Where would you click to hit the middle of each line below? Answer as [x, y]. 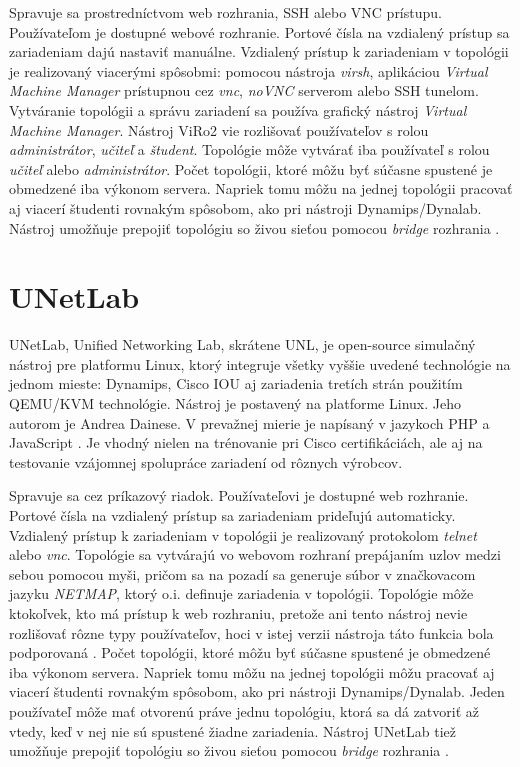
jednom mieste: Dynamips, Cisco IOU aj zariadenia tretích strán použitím [236, 383]
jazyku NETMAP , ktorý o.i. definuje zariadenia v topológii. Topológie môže [241, 593]
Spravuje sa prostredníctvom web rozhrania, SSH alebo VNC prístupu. [225, 12]
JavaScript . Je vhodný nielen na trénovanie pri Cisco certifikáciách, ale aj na [246, 442]
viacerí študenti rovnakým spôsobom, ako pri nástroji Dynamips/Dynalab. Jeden [257, 691]
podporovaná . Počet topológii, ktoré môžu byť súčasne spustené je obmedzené [250, 652]
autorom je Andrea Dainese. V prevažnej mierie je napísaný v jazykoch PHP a [249, 422]
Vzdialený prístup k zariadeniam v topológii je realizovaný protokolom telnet [243, 534]
